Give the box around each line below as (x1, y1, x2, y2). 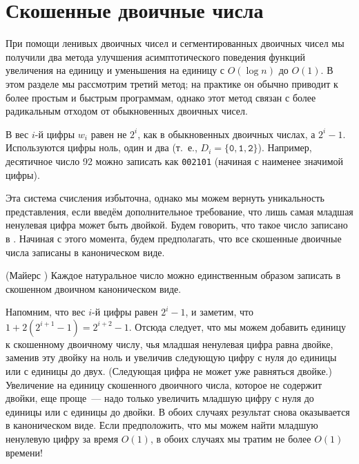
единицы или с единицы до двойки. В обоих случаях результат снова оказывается (6, 404, 350, 418)
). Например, (258, 140, 312, 155)
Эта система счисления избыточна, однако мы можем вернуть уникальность (6, 191, 324, 205)
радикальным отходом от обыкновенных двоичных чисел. (6, 104, 248, 118)
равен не (90, 126, 127, 141)
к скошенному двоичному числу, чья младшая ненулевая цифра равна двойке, (6, 336, 333, 351)
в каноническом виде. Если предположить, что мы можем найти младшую (6, 418, 318, 432)
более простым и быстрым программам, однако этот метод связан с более (6, 90, 316, 104)
